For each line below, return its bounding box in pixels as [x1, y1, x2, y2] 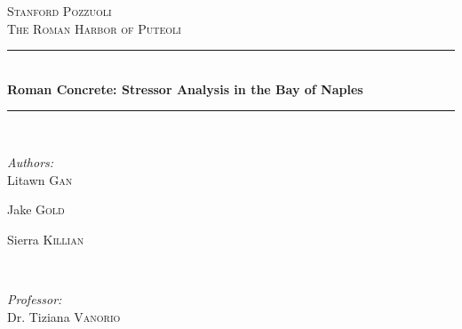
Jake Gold [7, 200, 65, 219]
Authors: [7, 152, 54, 171]
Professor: [7, 289, 62, 308]
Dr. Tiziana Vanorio [7, 307, 121, 325]
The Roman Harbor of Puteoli [7, 19, 181, 37]
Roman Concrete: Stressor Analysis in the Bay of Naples [7, 79, 363, 98]
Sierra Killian [7, 229, 84, 248]
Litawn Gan [7, 170, 73, 189]
